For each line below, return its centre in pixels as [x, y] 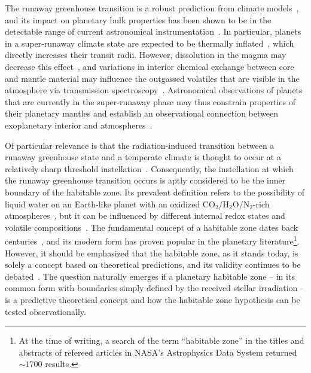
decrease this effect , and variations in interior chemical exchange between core [150, 66]
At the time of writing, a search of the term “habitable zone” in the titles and [161, 340]
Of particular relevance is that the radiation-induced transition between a [140, 145]
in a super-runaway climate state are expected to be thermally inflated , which [150, 43]
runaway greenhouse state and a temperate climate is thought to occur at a [143, 157]
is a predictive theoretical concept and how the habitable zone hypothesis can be [153, 299]
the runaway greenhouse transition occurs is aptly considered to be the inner [145, 180]
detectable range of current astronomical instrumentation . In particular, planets [153, 31]
